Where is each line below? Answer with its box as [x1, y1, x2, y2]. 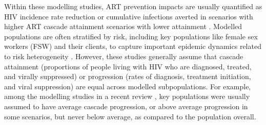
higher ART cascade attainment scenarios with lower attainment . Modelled [4, 21, 242, 32]
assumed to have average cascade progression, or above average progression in [4, 101, 248, 111]
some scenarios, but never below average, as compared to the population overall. [4, 111, 256, 121]
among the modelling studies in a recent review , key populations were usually [4, 91, 250, 102]
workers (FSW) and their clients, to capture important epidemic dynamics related [4, 41, 261, 52]
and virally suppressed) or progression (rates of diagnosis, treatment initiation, [4, 71, 251, 82]
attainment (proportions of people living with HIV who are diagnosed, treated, [4, 61, 252, 71]
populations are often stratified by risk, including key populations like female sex [4, 31, 258, 41]
